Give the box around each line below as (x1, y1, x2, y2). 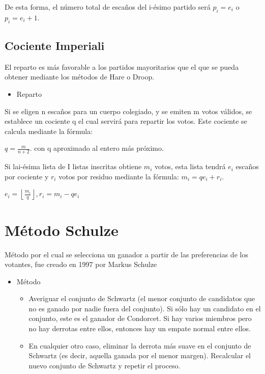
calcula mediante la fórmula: (5, 125, 93, 136)
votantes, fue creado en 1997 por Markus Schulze (5, 259, 157, 270)
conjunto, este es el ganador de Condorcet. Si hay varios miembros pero (28, 313, 252, 324)
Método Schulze (5, 219, 119, 240)
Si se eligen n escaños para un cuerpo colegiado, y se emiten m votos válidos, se (5, 105, 252, 116)
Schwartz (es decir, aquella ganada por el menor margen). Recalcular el (28, 350, 251, 361)
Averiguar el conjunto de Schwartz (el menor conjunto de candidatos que (28, 293, 255, 304)
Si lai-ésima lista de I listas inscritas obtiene (5, 161, 142, 172)
